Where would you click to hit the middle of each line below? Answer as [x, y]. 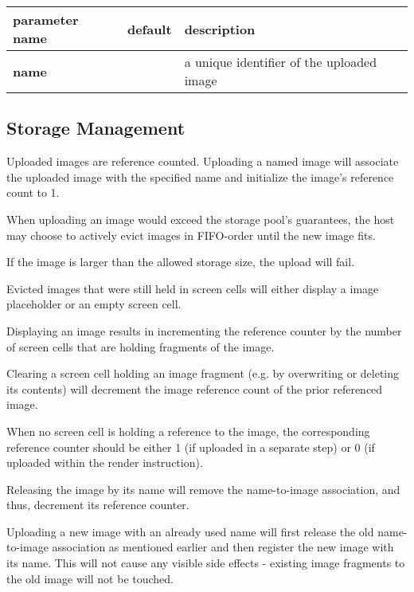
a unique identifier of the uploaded [281, 62]
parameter [46, 20]
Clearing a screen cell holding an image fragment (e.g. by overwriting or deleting [203, 373]
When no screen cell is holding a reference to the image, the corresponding [188, 431]
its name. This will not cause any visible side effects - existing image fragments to [206, 563]
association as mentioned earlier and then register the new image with [223, 547]
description [220, 29]
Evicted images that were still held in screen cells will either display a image [193, 288]
